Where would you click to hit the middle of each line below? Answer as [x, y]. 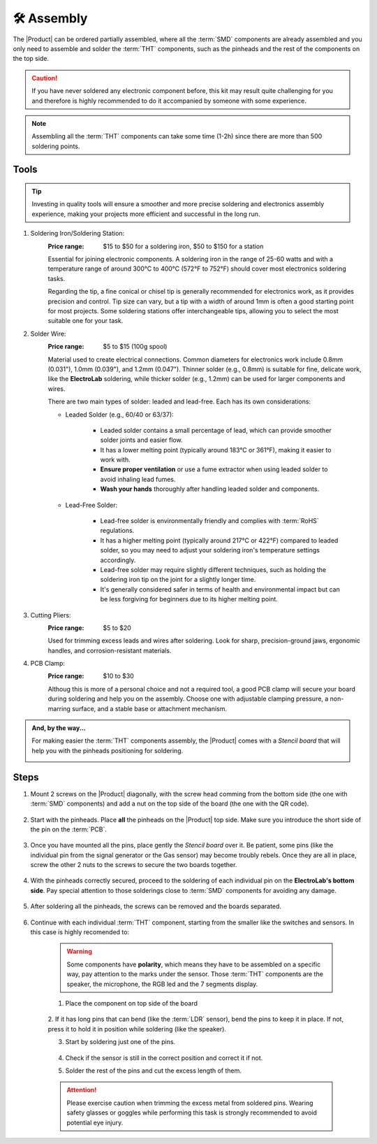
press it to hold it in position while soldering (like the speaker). [137, 1029]
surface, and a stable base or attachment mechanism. [149, 708]
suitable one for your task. [86, 321]
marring [59, 708]
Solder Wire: [48, 334]
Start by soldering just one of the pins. [120, 1042]
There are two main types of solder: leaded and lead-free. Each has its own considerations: [179, 401]
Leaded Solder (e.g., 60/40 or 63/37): [119, 414]
